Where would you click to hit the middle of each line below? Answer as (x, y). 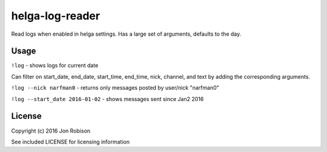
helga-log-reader (55, 16)
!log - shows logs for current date (55, 65)
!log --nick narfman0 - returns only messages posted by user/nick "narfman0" (115, 88)
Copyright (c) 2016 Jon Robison (51, 131)
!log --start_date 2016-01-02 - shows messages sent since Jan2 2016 (107, 99)
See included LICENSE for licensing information (71, 142)
